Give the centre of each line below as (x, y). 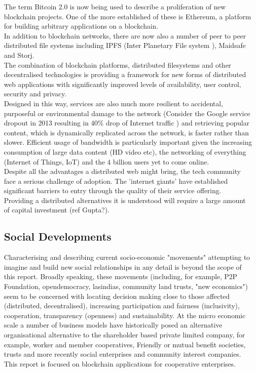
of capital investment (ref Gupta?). (57, 210)
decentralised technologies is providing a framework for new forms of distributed (125, 74)
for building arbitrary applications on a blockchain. (81, 26)
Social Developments (58, 236)
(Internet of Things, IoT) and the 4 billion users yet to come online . (107, 161)
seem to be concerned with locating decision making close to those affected (117, 296)
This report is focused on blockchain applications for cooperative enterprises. (120, 363)
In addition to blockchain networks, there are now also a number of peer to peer (125, 35)
